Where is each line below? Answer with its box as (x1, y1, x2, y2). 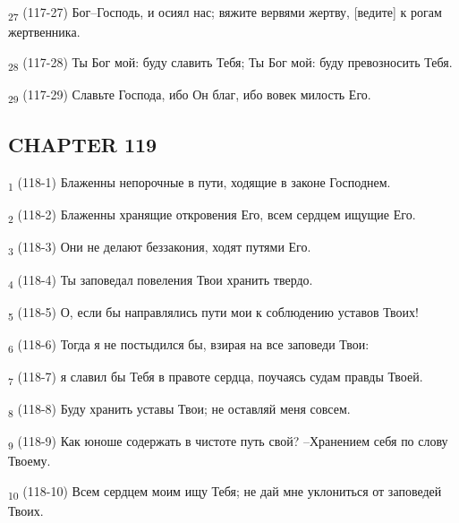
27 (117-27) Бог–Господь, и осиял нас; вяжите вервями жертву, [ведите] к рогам (8, 3, 442, 23)
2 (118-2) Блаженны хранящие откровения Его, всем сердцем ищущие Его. (8, 205, 416, 227)
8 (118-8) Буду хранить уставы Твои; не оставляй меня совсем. (8, 399, 351, 420)
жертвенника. (8, 22, 81, 41)
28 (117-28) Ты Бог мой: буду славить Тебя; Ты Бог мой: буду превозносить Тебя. (8, 52, 453, 73)
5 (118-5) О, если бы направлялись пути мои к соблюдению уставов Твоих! (8, 302, 419, 323)
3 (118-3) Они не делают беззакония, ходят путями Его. (8, 237, 311, 259)
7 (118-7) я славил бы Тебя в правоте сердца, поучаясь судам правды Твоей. (8, 366, 423, 388)
